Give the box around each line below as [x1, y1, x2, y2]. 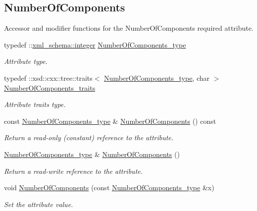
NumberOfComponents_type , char [104, 72, 209, 83]
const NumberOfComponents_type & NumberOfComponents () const [4, 115, 216, 126]
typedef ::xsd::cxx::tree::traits [4, 72, 93, 83]
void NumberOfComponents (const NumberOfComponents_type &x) [4, 182, 214, 193]
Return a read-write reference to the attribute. [4, 165, 143, 176]
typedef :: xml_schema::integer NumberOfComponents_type [4, 39, 186, 50]
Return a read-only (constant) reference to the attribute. [4, 132, 174, 143]
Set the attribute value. [4, 199, 73, 209]
